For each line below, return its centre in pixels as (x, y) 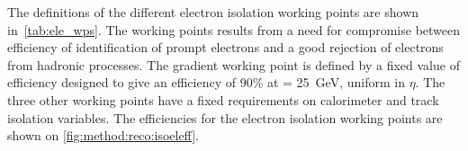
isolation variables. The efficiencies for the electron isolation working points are (225, 117)
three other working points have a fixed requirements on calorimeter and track (223, 99)
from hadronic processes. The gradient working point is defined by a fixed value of (234, 64)
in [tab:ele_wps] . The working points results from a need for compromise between (234, 29)
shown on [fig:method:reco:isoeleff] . (103, 135)
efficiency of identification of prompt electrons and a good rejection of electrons (225, 47)
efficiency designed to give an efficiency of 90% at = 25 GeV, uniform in (206, 82)
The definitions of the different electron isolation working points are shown (213, 12)
